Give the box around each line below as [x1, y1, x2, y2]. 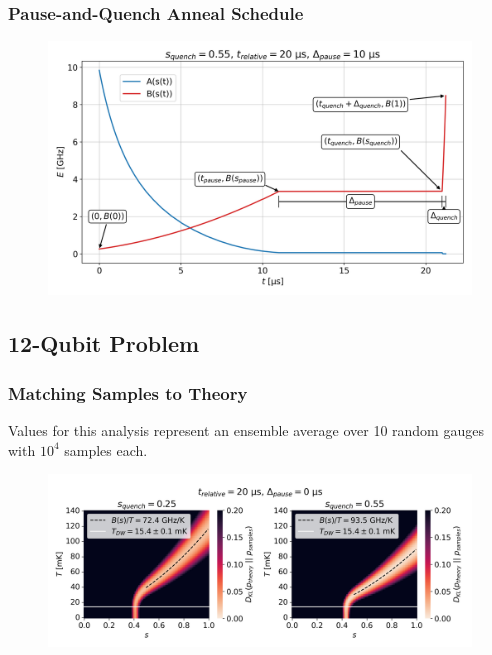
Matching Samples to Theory [8, 380, 248, 405]
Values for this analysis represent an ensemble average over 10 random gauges [8, 420, 484, 441]
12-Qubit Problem [8, 328, 200, 359]
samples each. [64, 439, 148, 460]
